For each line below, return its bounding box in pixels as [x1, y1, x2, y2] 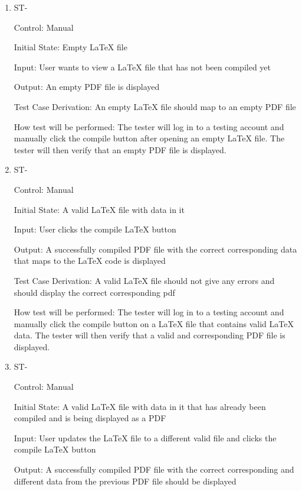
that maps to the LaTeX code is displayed [14, 254, 166, 267]
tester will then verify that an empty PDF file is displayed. [14, 143, 226, 156]
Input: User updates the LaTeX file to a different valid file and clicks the [14, 431, 277, 444]
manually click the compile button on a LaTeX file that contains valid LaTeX [14, 317, 294, 330]
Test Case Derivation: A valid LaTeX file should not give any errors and [14, 274, 275, 286]
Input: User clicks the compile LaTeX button [14, 223, 176, 235]
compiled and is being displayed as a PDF [14, 412, 166, 424]
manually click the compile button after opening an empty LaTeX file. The [14, 132, 285, 144]
